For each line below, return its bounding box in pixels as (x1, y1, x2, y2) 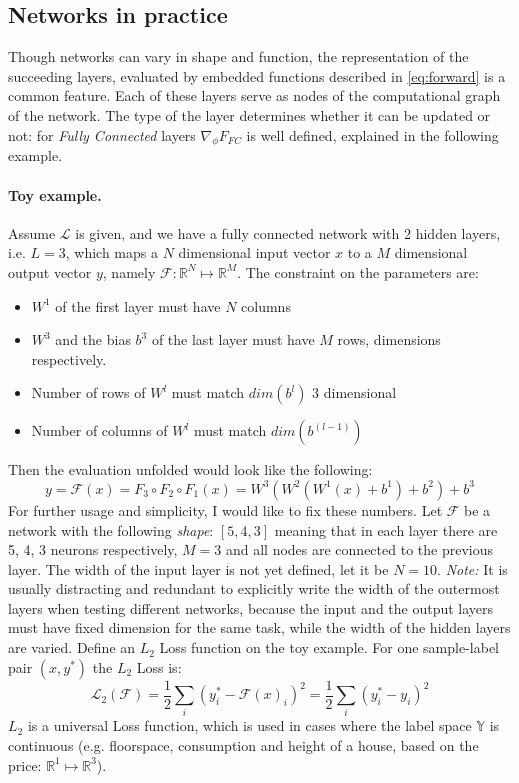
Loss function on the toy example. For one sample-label (159, 637, 499, 658)
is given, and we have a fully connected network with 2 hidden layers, (75, 222, 501, 243)
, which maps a (65, 242, 158, 263)
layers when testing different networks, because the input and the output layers (8, 597, 494, 618)
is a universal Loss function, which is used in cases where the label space (27, 715, 472, 736)
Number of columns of (31, 420, 168, 441)
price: (8, 754, 42, 775)
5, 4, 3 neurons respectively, (8, 539, 178, 560)
